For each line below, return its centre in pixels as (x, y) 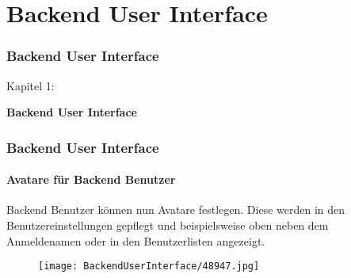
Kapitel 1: (31, 85)
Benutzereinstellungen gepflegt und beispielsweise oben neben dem (168, 225)
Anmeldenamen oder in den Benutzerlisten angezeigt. (136, 240)
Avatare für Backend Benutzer (91, 179)
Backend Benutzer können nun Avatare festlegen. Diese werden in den (176, 209)
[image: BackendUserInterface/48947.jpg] (149, 267)
